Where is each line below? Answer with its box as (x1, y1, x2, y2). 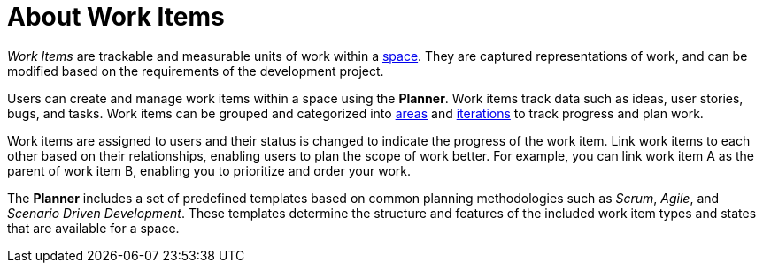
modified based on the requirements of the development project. (7, 63, 384, 79)
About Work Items (7, 2, 225, 32)
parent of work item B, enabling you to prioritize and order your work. (7, 162, 411, 178)
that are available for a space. (7, 220, 180, 236)
